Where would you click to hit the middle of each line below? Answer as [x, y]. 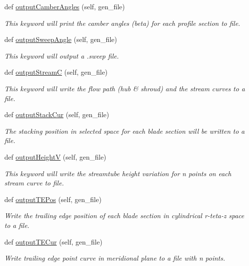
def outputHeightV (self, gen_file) [55, 156]
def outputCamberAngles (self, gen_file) [65, 6]
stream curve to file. [34, 183]
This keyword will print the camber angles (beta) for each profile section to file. [122, 23]
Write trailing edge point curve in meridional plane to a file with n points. [115, 258]
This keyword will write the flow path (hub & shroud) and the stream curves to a [125, 88]
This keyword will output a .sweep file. [62, 55]
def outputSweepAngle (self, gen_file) [61, 39]
